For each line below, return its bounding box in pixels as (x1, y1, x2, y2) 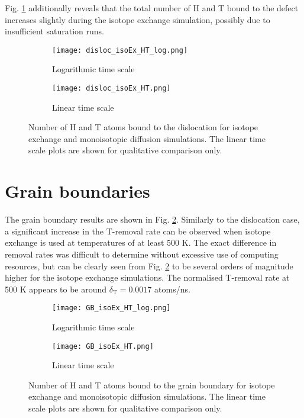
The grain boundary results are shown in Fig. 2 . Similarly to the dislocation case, (5, 213, 300, 226)
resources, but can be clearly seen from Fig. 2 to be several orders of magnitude (5, 259, 293, 272)
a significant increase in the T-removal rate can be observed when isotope (5, 224, 271, 237)
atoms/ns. (154, 282, 190, 295)
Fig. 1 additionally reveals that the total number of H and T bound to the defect (5, 2, 299, 14)
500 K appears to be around (5, 282, 107, 295)
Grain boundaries (5, 179, 150, 203)
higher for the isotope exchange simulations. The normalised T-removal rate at (5, 271, 290, 284)
